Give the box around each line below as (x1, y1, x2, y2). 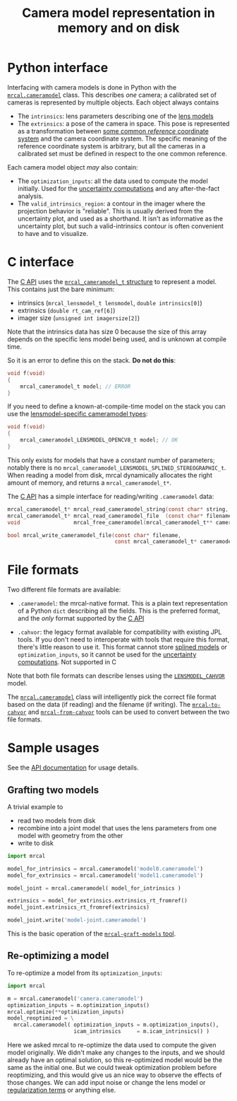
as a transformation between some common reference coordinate (17, 126, 209, 135)
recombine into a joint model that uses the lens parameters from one (17, 823, 217, 832)
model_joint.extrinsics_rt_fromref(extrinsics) (7, 904, 150, 911)
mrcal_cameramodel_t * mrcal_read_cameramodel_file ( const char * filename (7, 512, 232, 519)
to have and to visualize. (17, 229, 88, 237)
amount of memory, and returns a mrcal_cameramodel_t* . (7, 478, 171, 487)
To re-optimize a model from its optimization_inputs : (7, 968, 162, 977)
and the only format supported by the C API (17, 614, 145, 623)
